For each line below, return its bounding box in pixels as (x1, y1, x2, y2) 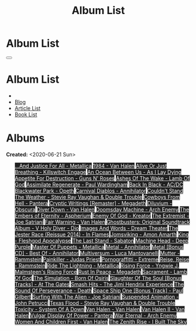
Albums (6, 131, 45, 145)
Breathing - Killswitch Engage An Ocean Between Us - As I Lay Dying (14, 168, 182, 175)
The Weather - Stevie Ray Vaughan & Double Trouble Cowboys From (14, 193, 180, 200)
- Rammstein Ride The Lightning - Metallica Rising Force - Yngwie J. (14, 262, 180, 269)
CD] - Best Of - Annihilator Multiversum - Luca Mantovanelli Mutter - (14, 249, 180, 256)
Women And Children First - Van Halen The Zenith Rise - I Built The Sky (14, 318, 187, 325)
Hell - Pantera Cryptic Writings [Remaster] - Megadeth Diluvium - (14, 200, 173, 207)
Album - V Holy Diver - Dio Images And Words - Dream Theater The (14, 224, 178, 231)
